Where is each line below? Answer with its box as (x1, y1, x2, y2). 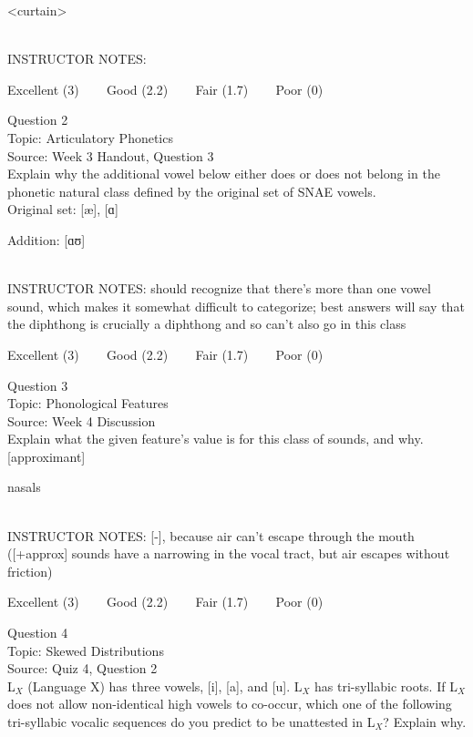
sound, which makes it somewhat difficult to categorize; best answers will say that (7, 296, 465, 315)
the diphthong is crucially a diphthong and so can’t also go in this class (7, 314, 406, 333)
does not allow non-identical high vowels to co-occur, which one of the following (7, 694, 452, 713)
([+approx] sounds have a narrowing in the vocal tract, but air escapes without (7, 544, 450, 563)
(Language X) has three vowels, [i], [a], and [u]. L (27, 676, 303, 695)
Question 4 (7, 623, 68, 642)
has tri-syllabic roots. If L (314, 676, 458, 695)
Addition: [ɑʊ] (7, 230, 86, 249)
